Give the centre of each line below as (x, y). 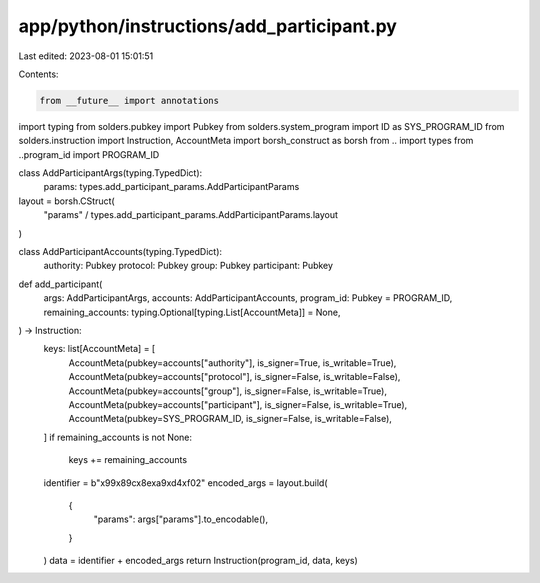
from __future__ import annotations (129, 100)
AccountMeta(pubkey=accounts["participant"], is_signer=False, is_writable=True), (238, 404)
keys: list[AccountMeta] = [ (99, 349)
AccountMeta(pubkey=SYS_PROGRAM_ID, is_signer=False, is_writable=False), (230, 419)
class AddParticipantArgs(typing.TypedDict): (110, 173)
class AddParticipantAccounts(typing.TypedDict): (120, 252)
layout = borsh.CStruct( (66, 201)
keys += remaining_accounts (128, 460)
